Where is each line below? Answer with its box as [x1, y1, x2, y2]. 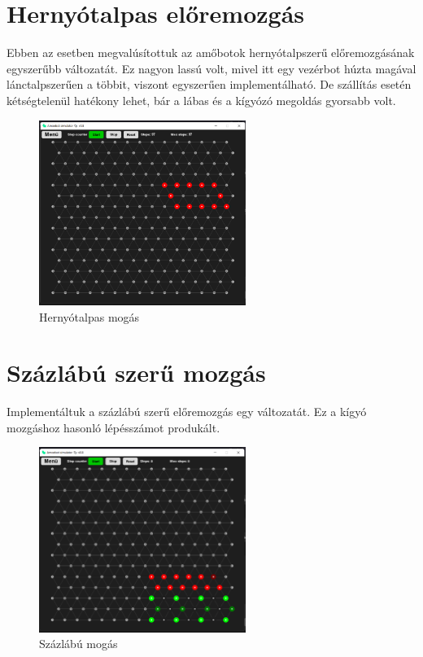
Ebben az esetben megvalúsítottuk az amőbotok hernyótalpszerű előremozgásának [7, 44, 415, 61]
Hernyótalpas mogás [39, 308, 140, 325]
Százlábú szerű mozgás [7, 356, 266, 389]
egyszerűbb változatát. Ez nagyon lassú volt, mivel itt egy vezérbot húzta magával [7, 59, 416, 77]
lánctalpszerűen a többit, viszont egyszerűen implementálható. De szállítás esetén [7, 76, 412, 93]
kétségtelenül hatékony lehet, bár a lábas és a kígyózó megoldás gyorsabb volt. [7, 91, 396, 108]
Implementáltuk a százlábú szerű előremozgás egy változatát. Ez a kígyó [7, 403, 367, 420]
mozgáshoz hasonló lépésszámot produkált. [7, 418, 220, 436]
